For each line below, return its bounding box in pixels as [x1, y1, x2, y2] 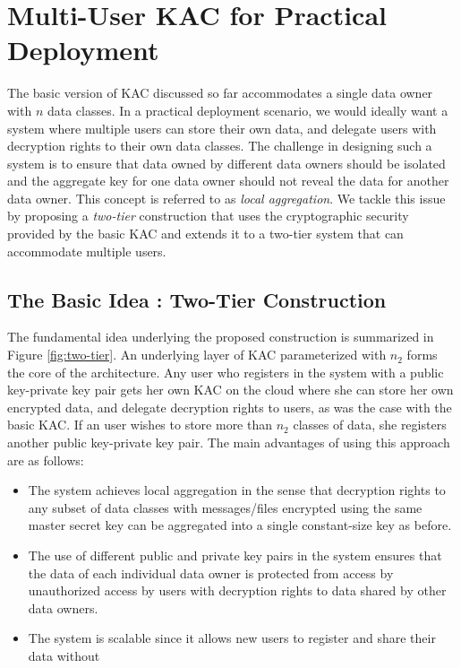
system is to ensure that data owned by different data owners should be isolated [7, 153, 446, 172]
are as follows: [7, 450, 84, 469]
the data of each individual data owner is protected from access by [28, 563, 394, 582]
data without [28, 646, 100, 664]
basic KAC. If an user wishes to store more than [7, 415, 273, 434]
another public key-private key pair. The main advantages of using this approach [7, 433, 450, 452]
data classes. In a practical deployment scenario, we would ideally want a [47, 100, 448, 119]
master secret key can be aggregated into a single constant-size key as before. [28, 516, 452, 534]
